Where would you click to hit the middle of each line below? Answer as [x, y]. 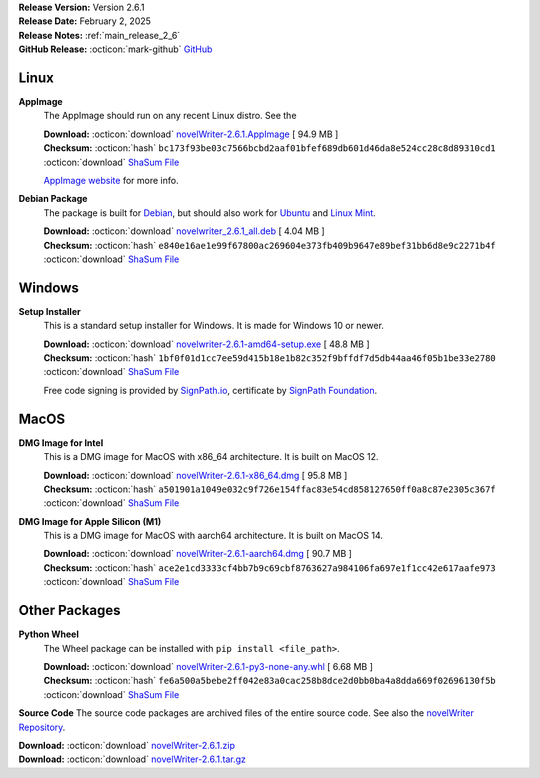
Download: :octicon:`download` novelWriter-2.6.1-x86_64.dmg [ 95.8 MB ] [195, 475]
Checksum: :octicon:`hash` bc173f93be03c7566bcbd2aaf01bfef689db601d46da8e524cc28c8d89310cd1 [270, 148]
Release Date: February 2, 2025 [85, 21]
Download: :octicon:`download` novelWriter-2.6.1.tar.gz [132, 759]
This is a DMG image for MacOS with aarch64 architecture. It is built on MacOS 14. [213, 536]
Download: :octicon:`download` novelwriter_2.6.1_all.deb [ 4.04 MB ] [184, 231]
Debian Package [53, 199]
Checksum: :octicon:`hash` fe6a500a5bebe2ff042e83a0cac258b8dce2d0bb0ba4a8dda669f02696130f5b [270, 681]
